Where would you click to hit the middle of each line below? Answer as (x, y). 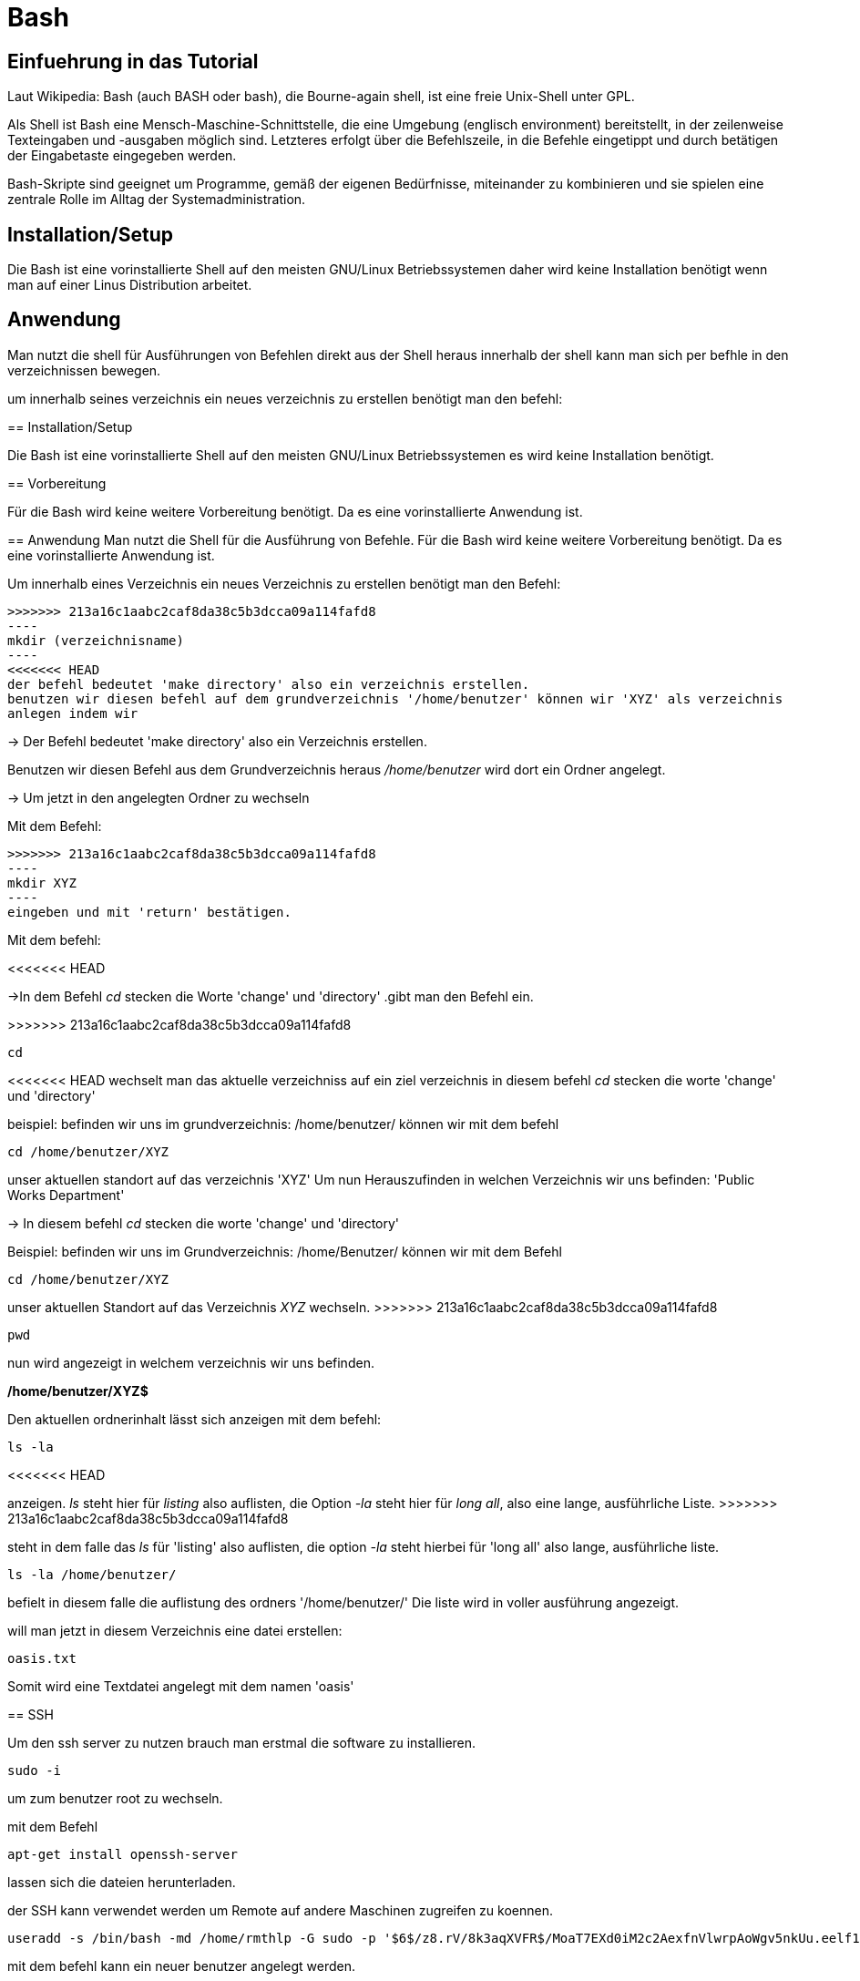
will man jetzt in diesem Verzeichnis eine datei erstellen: (175, 1630)
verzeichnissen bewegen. (84, 370)
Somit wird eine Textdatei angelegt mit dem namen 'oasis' (181, 1686)
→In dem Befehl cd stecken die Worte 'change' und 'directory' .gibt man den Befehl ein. (271, 996)
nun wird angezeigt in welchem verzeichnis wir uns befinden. (191, 1362)
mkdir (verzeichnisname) (96, 640)
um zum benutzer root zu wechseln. (115, 1798)
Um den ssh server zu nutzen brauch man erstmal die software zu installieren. (242, 1742)
